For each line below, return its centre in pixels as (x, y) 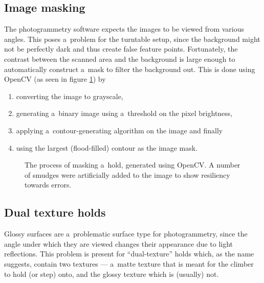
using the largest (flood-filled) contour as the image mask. (107, 147)
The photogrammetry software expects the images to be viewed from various (124, 29)
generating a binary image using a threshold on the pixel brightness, (124, 113)
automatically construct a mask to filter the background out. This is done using (130, 69)
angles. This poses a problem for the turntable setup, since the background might (132, 39)
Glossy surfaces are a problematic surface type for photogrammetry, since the (126, 234)
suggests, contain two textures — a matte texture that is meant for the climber (129, 263)
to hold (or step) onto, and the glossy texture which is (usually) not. (112, 274)
